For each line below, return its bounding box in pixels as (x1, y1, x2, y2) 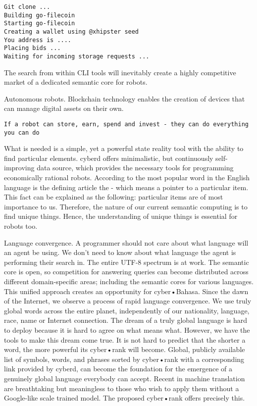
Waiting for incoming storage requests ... (4, 52, 150, 60)
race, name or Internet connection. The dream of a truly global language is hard (4, 315, 248, 325)
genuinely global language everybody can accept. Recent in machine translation (4, 373, 245, 383)
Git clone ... (4, 3, 51, 10)
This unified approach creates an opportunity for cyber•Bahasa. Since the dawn (4, 286, 249, 296)
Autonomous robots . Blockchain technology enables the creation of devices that (4, 93, 245, 103)
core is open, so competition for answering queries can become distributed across (4, 266, 249, 277)
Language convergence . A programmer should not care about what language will (4, 237, 249, 248)
